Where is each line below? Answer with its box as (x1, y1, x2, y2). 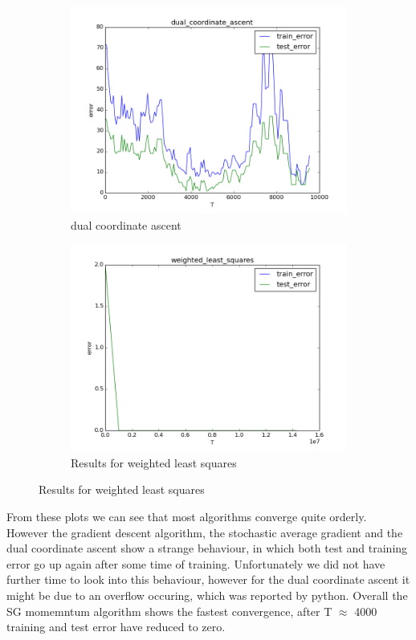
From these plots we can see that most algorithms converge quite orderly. (6, 508, 367, 524)
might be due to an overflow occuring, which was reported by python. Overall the (6, 586, 408, 603)
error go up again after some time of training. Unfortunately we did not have (6, 555, 385, 572)
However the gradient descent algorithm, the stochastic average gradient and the (6, 524, 403, 540)
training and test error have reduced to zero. (6, 618, 226, 635)
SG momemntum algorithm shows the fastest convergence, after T (6, 602, 332, 619)
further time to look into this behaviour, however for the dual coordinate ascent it (6, 571, 410, 588)
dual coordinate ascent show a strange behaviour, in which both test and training (6, 540, 408, 556)
